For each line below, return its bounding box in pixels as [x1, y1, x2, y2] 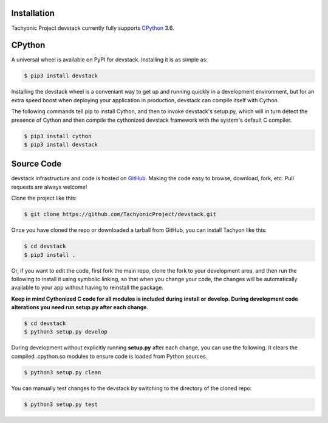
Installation [11, 8, 55, 18]
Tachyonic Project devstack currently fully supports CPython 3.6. [11, 24, 174, 32]
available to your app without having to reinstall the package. [11, 284, 164, 292]
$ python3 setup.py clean [24, 369, 101, 376]
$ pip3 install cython [24, 133, 92, 139]
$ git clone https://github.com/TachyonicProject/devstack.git [24, 211, 217, 218]
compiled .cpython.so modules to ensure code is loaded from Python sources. [11, 352, 208, 360]
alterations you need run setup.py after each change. [11, 304, 149, 311]
